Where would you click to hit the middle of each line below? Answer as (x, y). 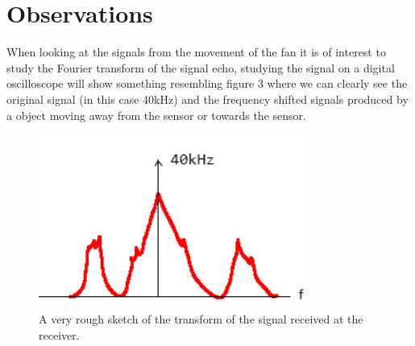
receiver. (59, 335)
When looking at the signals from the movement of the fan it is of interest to (196, 52)
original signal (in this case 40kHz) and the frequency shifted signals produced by (207, 99)
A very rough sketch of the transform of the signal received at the (201, 319)
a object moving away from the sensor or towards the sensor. (156, 115)
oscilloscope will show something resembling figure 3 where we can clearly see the (207, 83)
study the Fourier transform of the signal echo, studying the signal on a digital (201, 67)
